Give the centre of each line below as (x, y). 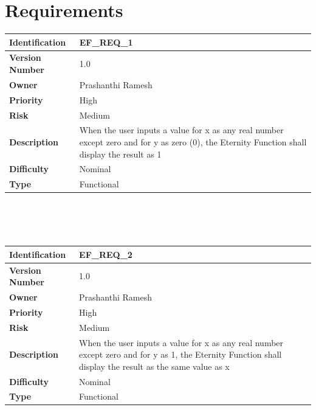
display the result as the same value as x (154, 366)
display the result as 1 (120, 154)
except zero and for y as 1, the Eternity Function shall (180, 354)
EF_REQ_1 (106, 42)
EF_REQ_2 (106, 254)
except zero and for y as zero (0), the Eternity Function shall (193, 142)
